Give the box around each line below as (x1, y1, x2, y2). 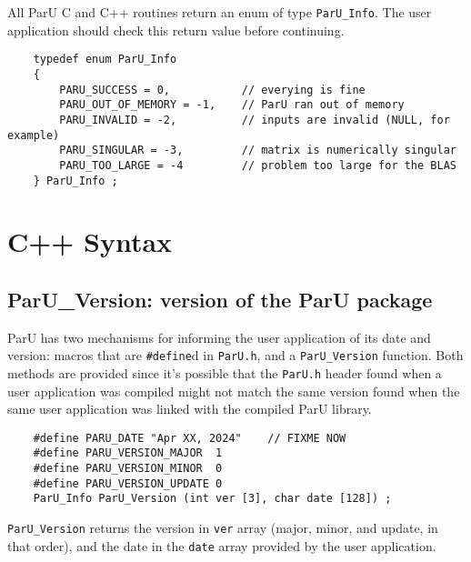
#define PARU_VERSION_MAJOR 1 (33, 447, 223, 460)
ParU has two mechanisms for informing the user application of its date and (7, 327, 431, 346)
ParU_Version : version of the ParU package (7, 285, 433, 313)
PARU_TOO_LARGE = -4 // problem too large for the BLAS (59, 158, 456, 172)
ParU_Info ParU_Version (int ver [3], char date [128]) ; (33, 492, 392, 506)
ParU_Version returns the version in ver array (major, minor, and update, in (7, 518, 438, 537)
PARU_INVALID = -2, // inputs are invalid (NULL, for (59, 113, 450, 126)
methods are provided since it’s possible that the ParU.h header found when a (7, 363, 442, 382)
